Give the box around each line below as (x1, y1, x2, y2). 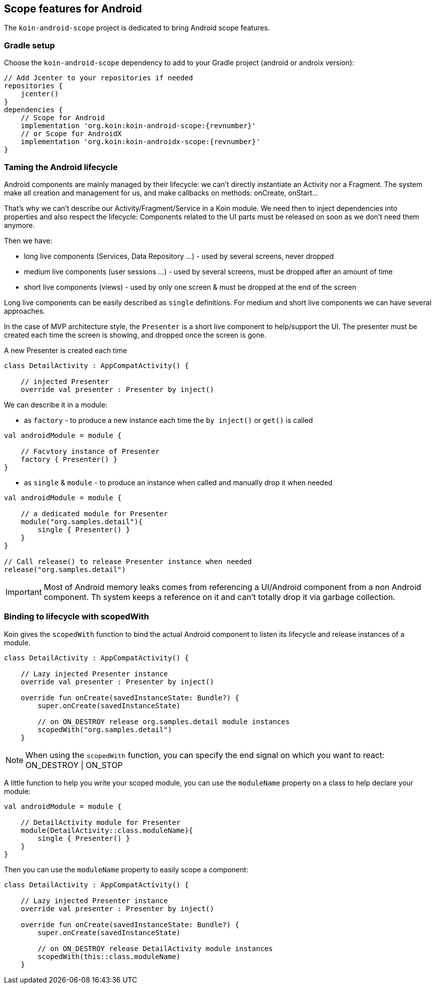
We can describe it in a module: (4, 400, 108, 409)
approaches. (4, 306, 45, 315)
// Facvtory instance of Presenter (20, 447, 159, 455)
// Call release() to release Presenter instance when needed (4, 557, 252, 566)
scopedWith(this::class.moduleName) (37, 952, 181, 961)
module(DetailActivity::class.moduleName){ (20, 826, 193, 834)
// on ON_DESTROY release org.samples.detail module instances (37, 717, 290, 726)
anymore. (4, 220, 35, 229)
